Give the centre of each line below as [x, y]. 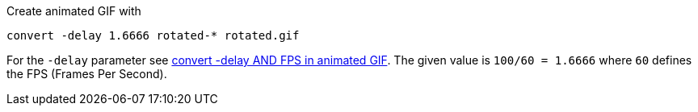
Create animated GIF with [74, 11]
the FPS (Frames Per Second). [87, 74]
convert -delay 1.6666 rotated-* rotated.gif [153, 35]
